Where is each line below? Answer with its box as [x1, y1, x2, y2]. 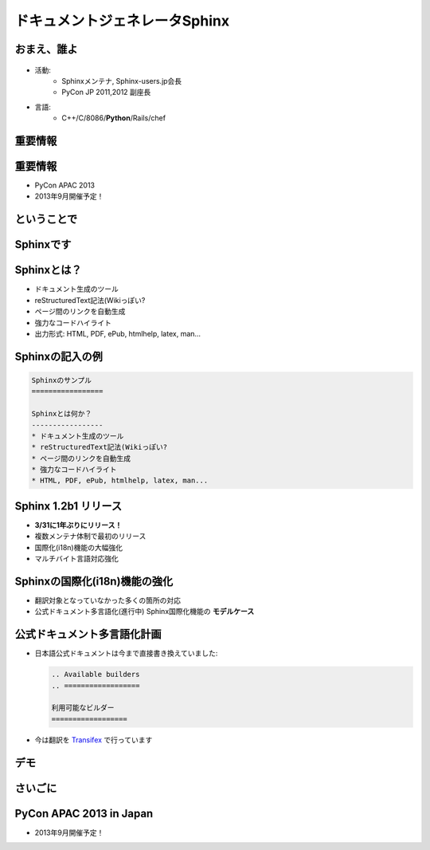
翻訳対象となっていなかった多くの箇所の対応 [34, 596, 181, 605]
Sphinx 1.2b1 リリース [14, 499, 123, 513]
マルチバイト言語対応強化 [34, 554, 119, 564]
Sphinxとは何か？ [31, 409, 92, 419]
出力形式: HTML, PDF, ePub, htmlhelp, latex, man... [34, 329, 201, 338]
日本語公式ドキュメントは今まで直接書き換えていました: [34, 648, 218, 658]
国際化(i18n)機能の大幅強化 [34, 542, 123, 552]
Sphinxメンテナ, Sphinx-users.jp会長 [61, 76, 182, 85]
